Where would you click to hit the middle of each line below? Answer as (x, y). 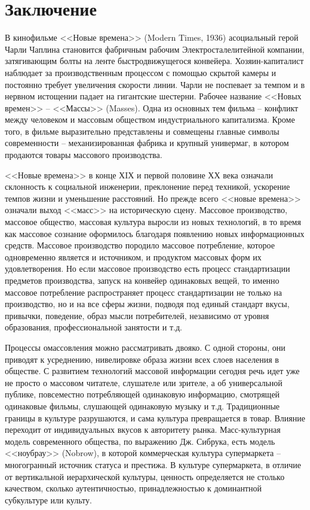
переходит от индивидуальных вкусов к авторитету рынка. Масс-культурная (143, 429)
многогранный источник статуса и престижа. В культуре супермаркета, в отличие (153, 464)
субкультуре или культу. (48, 500)
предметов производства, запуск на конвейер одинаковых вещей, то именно (142, 280)
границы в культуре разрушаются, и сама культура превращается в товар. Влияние (155, 418)
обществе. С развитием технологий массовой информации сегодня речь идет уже (152, 371)
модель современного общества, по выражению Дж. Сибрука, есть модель (140, 441)
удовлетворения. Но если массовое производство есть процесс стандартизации (148, 268)
